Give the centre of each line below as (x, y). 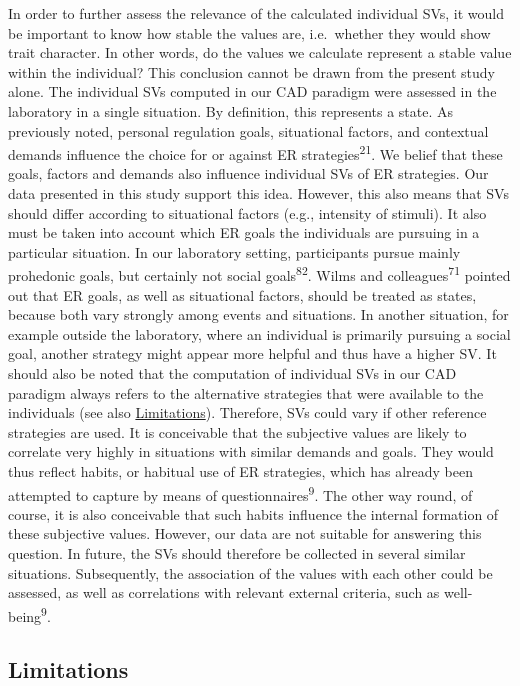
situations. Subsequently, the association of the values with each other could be (250, 572)
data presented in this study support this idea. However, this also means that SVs (258, 193)
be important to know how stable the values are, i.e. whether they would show (249, 32)
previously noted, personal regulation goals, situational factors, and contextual (248, 130)
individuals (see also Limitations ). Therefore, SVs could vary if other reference (247, 412)
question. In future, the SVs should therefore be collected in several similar (237, 553)
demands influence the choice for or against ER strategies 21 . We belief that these (255, 152)
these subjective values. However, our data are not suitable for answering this (245, 533)
